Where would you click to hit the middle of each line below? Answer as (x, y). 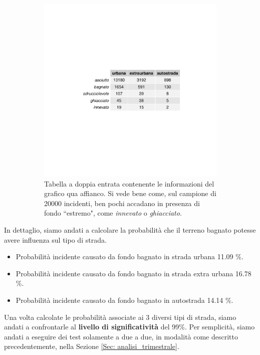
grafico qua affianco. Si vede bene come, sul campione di (130, 193)
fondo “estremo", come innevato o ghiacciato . (113, 213)
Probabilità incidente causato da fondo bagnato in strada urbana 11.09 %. (129, 256)
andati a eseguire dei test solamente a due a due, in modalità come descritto (121, 336)
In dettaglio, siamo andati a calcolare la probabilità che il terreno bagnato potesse (130, 229)
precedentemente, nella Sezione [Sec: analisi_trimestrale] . (92, 346)
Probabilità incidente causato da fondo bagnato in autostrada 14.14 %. (124, 300)
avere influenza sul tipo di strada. (55, 239)
